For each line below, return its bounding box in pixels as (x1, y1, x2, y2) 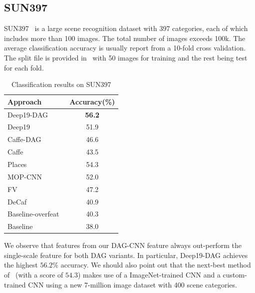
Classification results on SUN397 (11, 79, 111, 89)
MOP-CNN (7, 171, 42, 181)
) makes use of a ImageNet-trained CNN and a (77, 269, 221, 280)
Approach (7, 96, 42, 106)
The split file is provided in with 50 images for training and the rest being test (4, 52, 248, 62)
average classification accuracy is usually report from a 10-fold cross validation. (4, 42, 246, 53)
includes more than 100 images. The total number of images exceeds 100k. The (4, 32, 246, 43)
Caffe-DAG (7, 134, 41, 144)
